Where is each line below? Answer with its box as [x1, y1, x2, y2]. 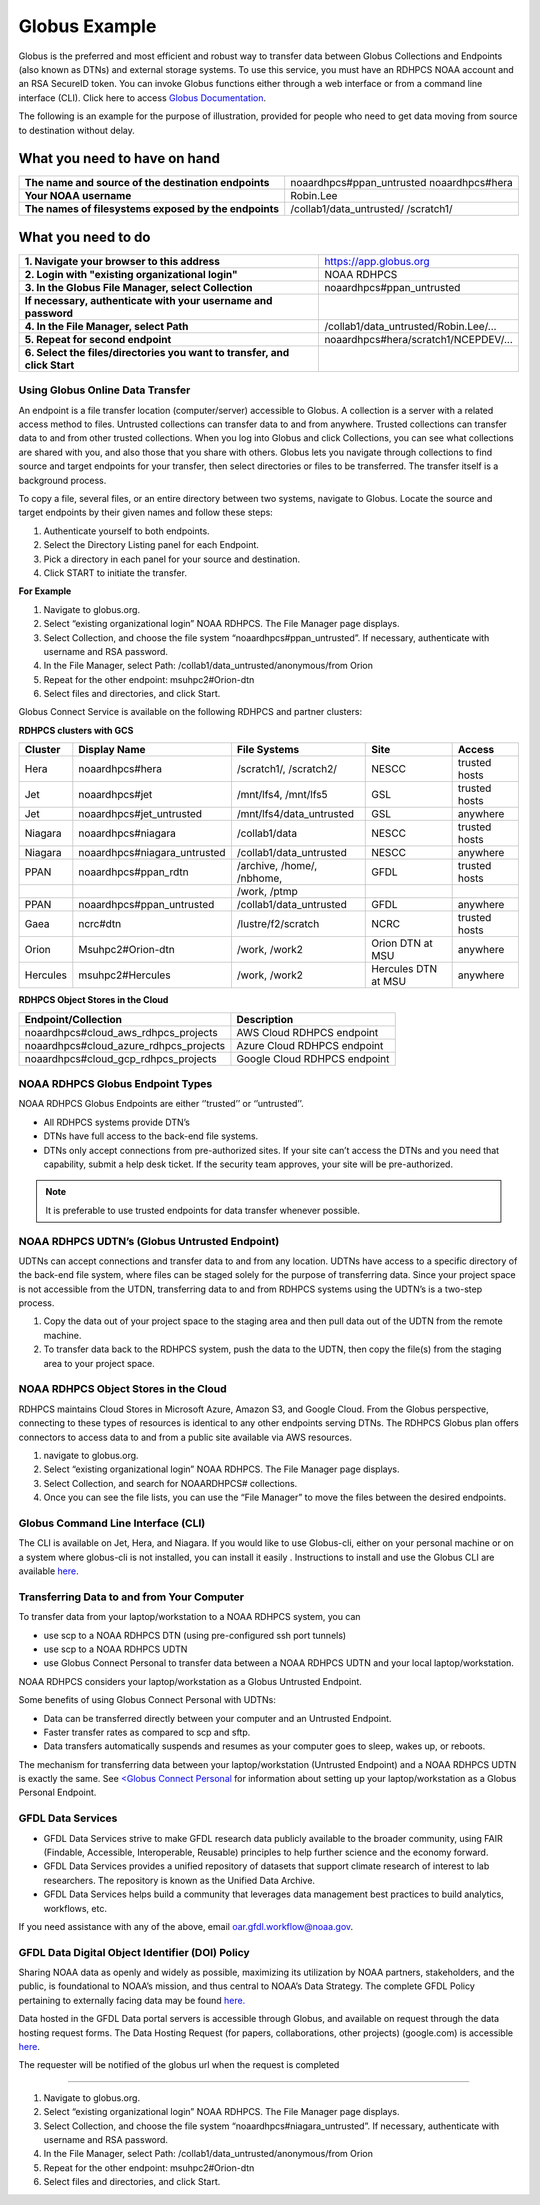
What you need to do [18, 228, 151, 245]
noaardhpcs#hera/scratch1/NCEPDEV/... [324, 332, 514, 346]
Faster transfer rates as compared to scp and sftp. [43, 1726, 251, 1738]
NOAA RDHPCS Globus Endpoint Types [18, 1077, 213, 1091]
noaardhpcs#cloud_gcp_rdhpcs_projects [24, 1051, 217, 1065]
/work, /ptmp [236, 885, 299, 899]
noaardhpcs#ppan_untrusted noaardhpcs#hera [290, 176, 514, 190]
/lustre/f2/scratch [236, 917, 320, 931]
